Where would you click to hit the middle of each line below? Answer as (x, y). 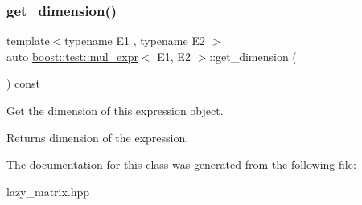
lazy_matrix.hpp (48, 191)
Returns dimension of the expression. (98, 137)
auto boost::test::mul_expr (72, 56)
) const (24, 83)
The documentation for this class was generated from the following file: (181, 164)
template (28, 41)
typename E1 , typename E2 (135, 41)
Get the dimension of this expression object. (115, 110)
